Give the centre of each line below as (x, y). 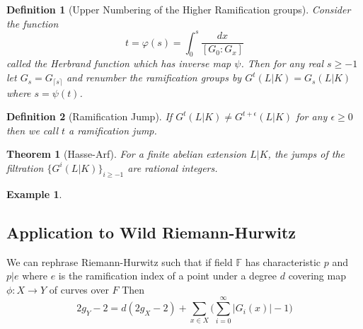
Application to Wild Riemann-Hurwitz (151, 232)
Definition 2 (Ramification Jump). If (90, 116)
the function (33, 23)
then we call (32, 130)
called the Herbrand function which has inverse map (119, 63)
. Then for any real (282, 63)
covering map (317, 276)
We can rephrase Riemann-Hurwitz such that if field (120, 261)
